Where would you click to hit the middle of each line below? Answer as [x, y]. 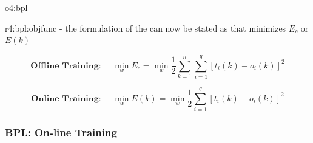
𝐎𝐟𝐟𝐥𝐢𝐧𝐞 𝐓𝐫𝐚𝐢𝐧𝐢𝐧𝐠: [66, 66]
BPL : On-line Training [61, 132]
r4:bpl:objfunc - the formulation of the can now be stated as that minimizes [146, 28]
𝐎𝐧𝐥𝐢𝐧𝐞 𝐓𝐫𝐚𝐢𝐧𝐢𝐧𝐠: [66, 98]
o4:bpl [16, 7]
